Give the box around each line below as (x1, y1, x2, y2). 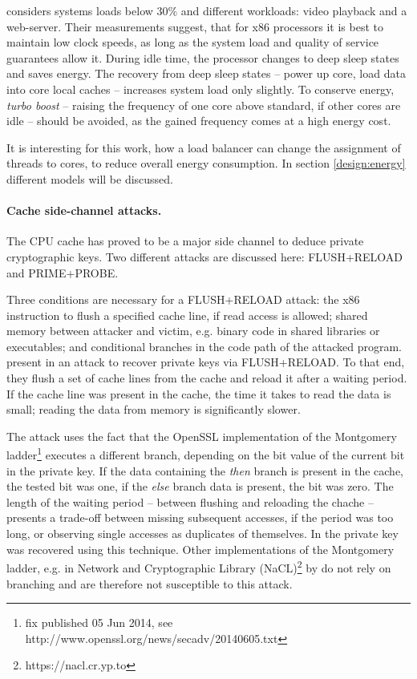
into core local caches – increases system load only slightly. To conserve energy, (6, 80, 395, 97)
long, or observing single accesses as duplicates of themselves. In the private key (6, 525, 399, 542)
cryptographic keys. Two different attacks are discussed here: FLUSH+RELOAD (6, 248, 403, 265)
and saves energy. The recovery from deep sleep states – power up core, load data (6, 65, 406, 82)
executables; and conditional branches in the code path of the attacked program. (6, 337, 403, 354)
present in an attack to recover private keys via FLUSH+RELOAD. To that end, (6, 354, 405, 370)
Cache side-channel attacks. (6, 202, 162, 219)
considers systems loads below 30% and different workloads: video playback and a (6, 2, 407, 18)
